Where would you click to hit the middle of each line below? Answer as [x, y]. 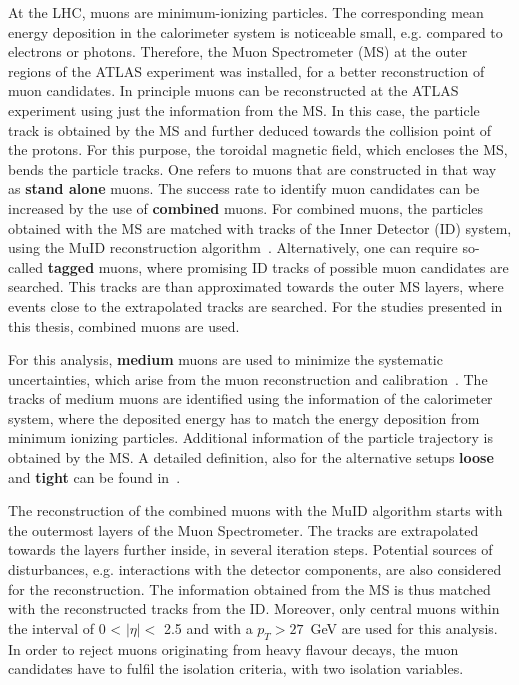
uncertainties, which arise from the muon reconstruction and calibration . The [248, 378]
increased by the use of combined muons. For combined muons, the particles [246, 207]
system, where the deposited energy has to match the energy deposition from [244, 417]
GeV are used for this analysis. [404, 627]
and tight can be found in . [94, 476]
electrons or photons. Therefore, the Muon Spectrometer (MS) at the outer [238, 51]
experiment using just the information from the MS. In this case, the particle [244, 109]
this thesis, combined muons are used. [124, 325]
